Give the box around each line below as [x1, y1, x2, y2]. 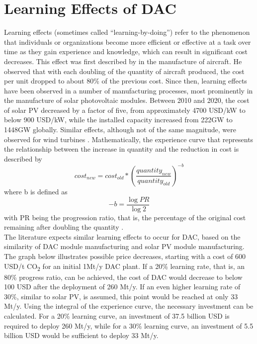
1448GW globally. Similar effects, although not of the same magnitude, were [4, 124, 236, 135]
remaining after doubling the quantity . [4, 222, 124, 232]
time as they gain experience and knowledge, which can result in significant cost [4, 46, 248, 57]
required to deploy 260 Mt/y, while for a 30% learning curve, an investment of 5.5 [4, 320, 254, 331]
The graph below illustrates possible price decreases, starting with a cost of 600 [4, 251, 246, 261]
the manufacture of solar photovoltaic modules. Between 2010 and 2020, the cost [4, 95, 250, 105]
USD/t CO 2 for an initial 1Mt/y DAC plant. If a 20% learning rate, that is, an [4, 260, 245, 272]
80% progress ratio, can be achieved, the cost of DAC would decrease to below [4, 271, 243, 282]
